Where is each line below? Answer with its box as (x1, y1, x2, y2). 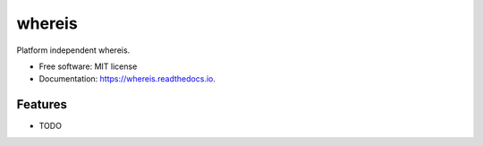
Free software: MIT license (38, 61, 138, 72)
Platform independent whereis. (16, 45, 131, 56)
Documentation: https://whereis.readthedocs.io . (38, 73, 216, 84)
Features (16, 97, 67, 112)
